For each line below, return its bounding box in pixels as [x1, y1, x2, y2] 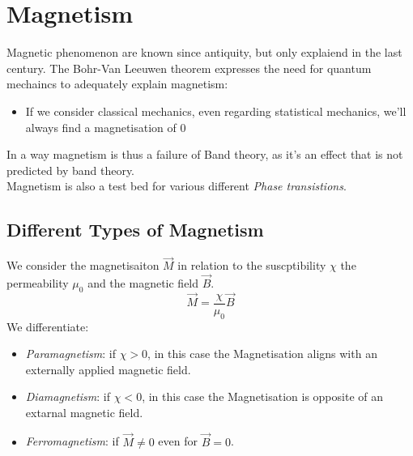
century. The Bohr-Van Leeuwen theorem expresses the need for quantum [6, 59, 372, 76]
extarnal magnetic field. [25, 403, 143, 420]
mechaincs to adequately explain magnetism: [6, 75, 228, 92]
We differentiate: [6, 317, 89, 335]
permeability [6, 275, 69, 292]
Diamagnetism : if [25, 388, 111, 405]
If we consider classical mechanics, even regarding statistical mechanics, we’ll [25, 102, 407, 119]
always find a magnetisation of [25, 118, 177, 135]
